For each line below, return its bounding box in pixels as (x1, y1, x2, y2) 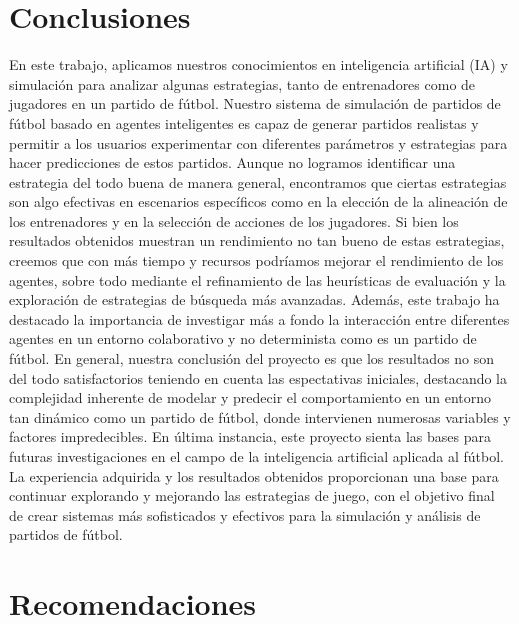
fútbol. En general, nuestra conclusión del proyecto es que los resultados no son (9, 348, 495, 369)
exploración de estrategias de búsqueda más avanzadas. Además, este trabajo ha (9, 289, 500, 310)
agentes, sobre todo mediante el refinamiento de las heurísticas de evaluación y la (9, 269, 506, 290)
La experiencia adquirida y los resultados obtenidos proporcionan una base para (9, 465, 499, 486)
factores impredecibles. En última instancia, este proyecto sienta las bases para (9, 426, 491, 447)
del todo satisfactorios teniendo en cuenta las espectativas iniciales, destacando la (9, 367, 508, 388)
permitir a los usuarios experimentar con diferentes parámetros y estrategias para (9, 132, 508, 153)
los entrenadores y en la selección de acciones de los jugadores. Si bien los (9, 210, 459, 231)
